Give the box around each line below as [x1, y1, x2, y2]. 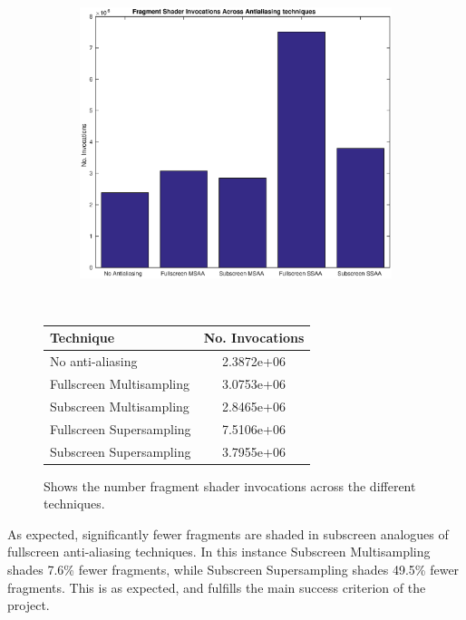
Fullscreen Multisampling [50, 374, 190, 393]
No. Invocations [203, 328, 305, 347]
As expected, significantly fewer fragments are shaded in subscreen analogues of [7, 524, 449, 543]
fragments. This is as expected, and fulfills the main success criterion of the [7, 577, 426, 596]
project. [7, 596, 50, 615]
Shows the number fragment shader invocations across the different [44, 476, 416, 495]
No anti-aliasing [50, 352, 138, 371]
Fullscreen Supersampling [50, 419, 191, 438]
